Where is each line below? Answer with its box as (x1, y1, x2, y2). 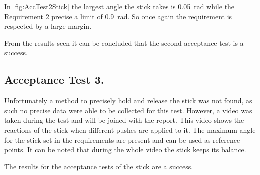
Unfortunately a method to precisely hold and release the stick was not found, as (4, 95, 252, 106)
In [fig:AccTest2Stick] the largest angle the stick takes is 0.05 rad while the (4, 1, 235, 11)
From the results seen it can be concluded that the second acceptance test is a (4, 37, 244, 48)
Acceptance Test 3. (4, 72, 104, 87)
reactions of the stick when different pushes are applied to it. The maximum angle (4, 124, 256, 135)
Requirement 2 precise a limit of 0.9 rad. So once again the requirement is (4, 11, 232, 21)
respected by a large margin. (4, 21, 92, 31)
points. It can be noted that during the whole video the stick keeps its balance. (4, 144, 246, 155)
